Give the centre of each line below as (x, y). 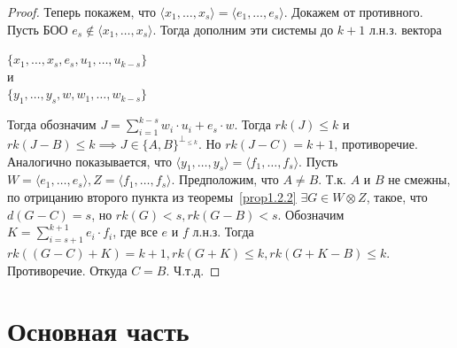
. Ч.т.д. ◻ (193, 270)
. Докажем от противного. (353, 12)
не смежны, (419, 179)
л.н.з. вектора (405, 29)
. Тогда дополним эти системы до (243, 29)
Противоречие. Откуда (67, 270)
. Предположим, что (225, 179)
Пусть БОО (38, 29)
